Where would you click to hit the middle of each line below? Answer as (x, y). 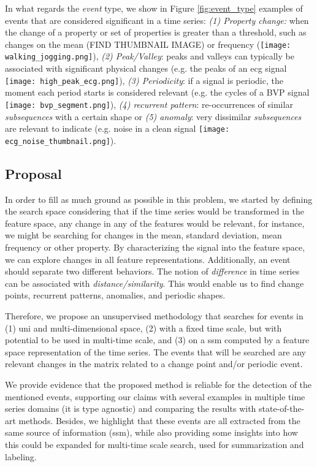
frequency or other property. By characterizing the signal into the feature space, (155, 247)
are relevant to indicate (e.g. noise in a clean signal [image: (117, 128)
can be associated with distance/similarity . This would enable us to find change (155, 283)
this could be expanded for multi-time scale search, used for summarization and (155, 444)
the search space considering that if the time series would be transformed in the (155, 211)
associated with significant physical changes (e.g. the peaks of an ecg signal (146, 68)
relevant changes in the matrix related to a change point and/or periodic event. (154, 364)
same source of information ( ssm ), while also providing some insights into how (151, 432)
